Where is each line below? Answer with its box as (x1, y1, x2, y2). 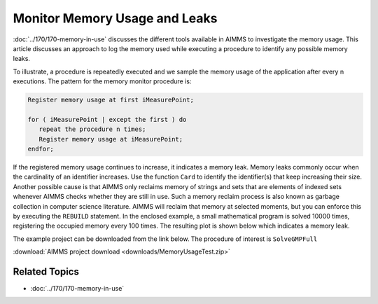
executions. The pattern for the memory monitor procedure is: (13, 77, 192, 85)
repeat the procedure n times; (38, 125, 146, 133)
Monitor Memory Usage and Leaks (13, 11, 218, 26)
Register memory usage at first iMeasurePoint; (27, 96, 194, 104)
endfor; (27, 145, 54, 153)
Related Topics (13, 265, 80, 277)
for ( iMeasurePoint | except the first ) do (27, 116, 187, 123)
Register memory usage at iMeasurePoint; (38, 135, 183, 143)
